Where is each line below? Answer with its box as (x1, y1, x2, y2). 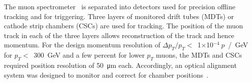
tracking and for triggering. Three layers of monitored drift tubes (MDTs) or (4, 11, 234, 21)
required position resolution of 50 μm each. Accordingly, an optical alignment (4, 60, 237, 70)
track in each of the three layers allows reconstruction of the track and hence (4, 30, 234, 40)
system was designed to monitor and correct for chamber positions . (4, 69, 209, 80)
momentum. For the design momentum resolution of (4, 40, 160, 50)
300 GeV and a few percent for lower (33, 50, 145, 60)
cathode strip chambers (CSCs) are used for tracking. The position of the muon (4, 21, 243, 31)
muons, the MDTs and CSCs (156, 50, 242, 60)
